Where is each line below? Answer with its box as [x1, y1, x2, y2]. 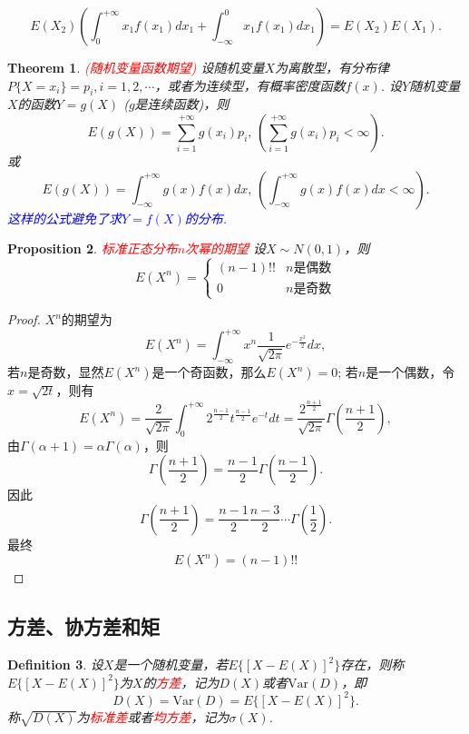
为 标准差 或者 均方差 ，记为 [76, 707, 230, 726]
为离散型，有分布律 [275, 58, 390, 76]
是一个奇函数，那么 [151, 362, 267, 382]
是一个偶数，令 [366, 362, 455, 382]
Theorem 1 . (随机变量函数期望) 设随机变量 [7, 58, 265, 76]
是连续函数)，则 [134, 94, 230, 114]
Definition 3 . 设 [7, 655, 103, 674]
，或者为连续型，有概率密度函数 [154, 75, 346, 94]
